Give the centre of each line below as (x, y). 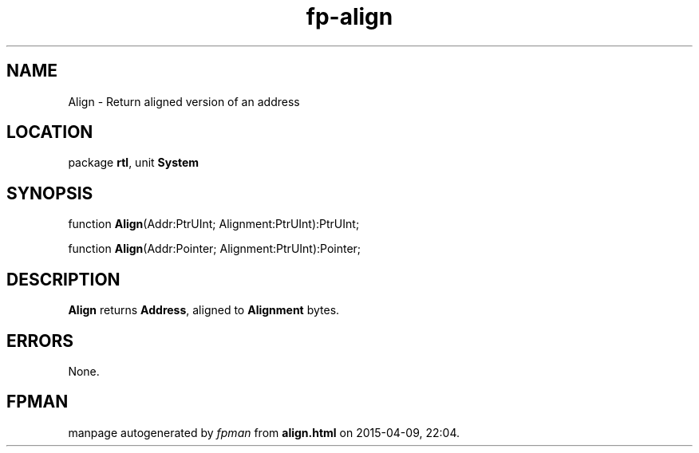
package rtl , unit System (134, 163)
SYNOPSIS (50, 193)
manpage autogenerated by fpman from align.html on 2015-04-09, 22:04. (264, 432)
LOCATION (50, 132)
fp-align (349, 17)
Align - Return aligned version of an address (184, 101)
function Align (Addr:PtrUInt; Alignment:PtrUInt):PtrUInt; (214, 224)
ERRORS (40, 341)
